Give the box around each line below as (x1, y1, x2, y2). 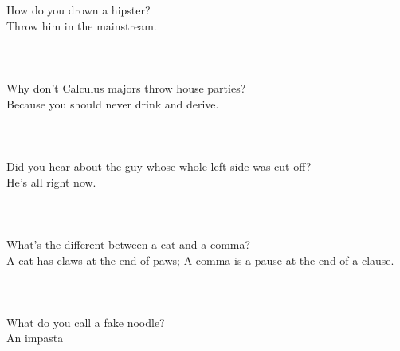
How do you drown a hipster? (6, 2, 151, 18)
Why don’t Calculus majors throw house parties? (6, 79, 246, 96)
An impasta (6, 329, 64, 346)
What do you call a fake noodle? (6, 314, 165, 330)
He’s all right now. (6, 173, 96, 190)
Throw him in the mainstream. (6, 17, 157, 34)
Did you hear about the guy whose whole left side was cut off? (6, 157, 312, 174)
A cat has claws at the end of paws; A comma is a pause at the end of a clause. (6, 251, 394, 268)
